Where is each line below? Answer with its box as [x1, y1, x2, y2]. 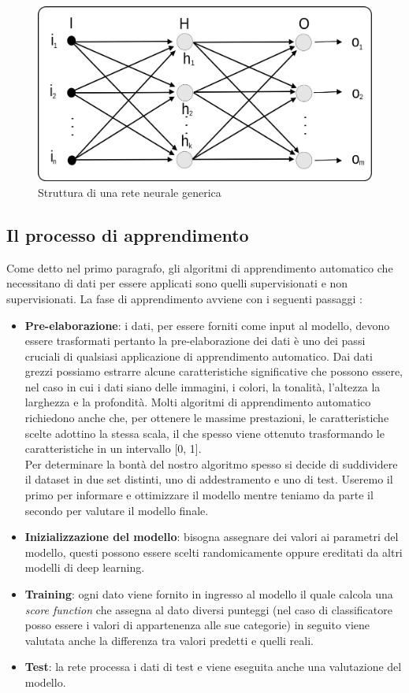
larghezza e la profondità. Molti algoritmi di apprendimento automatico [24, 394, 371, 410]
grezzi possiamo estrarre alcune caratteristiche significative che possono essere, [24, 363, 403, 380]
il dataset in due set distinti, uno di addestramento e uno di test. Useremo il [24, 471, 393, 487]
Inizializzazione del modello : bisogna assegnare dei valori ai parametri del [24, 528, 399, 545]
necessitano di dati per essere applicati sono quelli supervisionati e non [6, 275, 348, 291]
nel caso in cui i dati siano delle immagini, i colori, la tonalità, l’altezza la [24, 378, 381, 395]
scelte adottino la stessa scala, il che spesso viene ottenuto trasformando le [24, 424, 385, 441]
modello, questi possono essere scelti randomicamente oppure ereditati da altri [24, 543, 403, 560]
